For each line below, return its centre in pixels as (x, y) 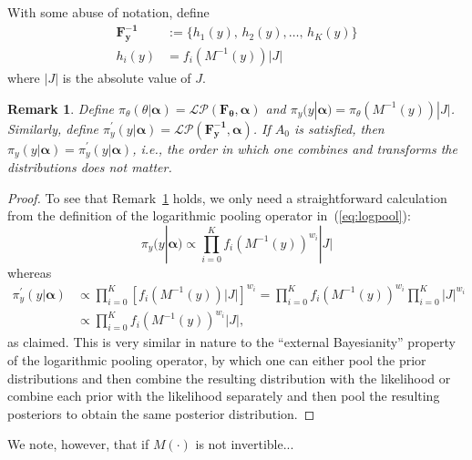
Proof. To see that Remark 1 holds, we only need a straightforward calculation (227, 197)
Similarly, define (53, 128)
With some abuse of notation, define (108, 12)
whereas (30, 272)
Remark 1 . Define (61, 108)
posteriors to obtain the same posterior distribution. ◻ (161, 413)
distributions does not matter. (90, 167)
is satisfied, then (339, 128)
